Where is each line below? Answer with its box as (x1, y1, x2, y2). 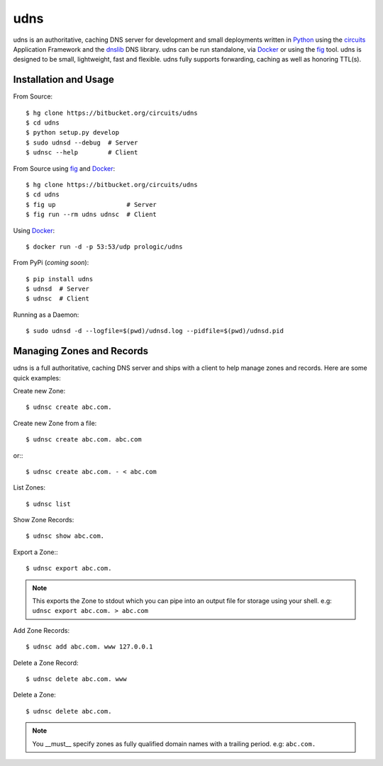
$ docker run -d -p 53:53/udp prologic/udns (26, 242, 184, 251)
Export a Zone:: (13, 548, 58, 556)
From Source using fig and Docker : (13, 164, 116, 173)
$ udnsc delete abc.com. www (26, 675, 127, 683)
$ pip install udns (26, 275, 94, 283)
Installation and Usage (13, 74, 115, 86)
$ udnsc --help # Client (26, 149, 138, 157)
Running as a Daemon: (13, 310, 79, 319)
